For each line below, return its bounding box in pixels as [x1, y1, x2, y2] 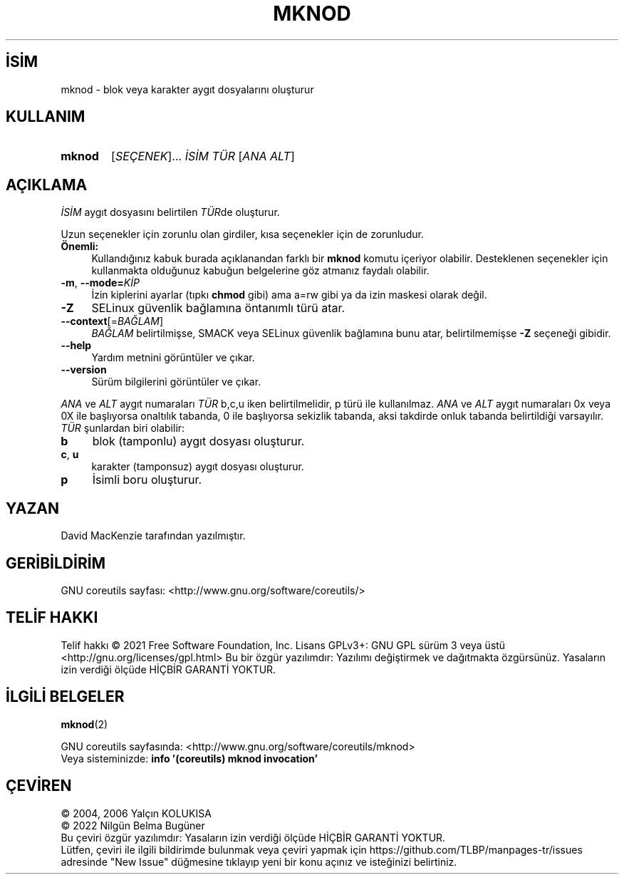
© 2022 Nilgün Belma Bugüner [61, 819, 205, 832]
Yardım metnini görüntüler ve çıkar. [91, 351, 255, 364]
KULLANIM [6, 108, 85, 126]
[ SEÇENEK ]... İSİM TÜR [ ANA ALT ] [111, 149, 295, 164]
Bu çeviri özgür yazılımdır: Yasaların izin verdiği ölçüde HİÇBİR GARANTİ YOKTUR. [61, 831, 446, 844]
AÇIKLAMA [6, 175, 88, 194]
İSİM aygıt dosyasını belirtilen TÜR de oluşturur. [61, 206, 280, 219]
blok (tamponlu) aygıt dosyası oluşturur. [92, 434, 305, 449]
